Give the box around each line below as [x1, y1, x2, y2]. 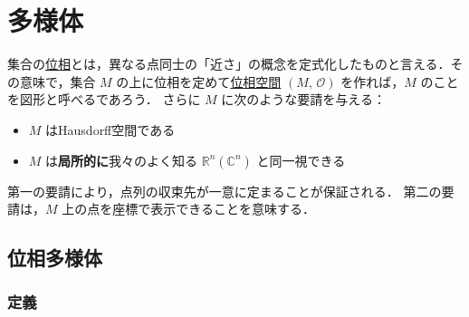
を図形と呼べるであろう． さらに [7, 90, 201, 109]
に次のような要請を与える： [221, 90, 386, 109]
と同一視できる [256, 150, 346, 169]
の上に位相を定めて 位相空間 [116, 72, 282, 91]
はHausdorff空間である [45, 120, 176, 139]
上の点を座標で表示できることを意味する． [62, 199, 315, 218]
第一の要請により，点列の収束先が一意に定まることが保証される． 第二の [7, 181, 442, 200]
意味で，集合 [19, 72, 96, 91]
